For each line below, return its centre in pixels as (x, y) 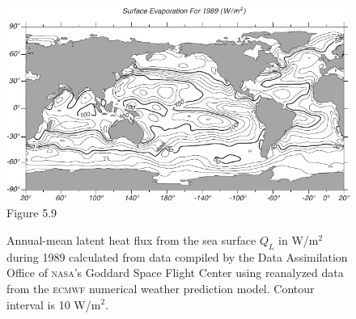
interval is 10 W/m (54, 304)
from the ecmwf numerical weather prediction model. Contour (161, 288)
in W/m (299, 239)
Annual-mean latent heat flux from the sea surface (131, 239)
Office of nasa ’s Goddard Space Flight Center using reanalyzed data (175, 273)
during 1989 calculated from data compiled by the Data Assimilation (177, 256)
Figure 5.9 (32, 213)
